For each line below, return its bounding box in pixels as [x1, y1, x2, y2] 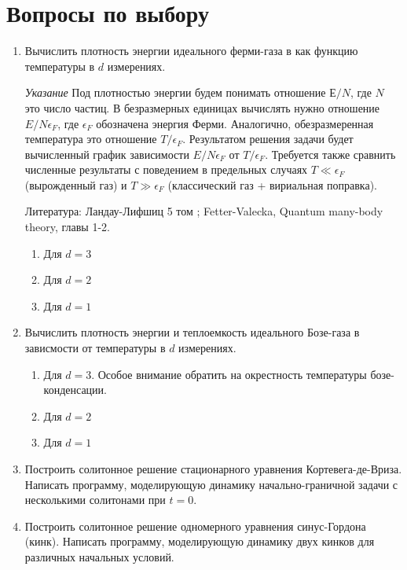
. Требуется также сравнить [265, 145, 396, 162]
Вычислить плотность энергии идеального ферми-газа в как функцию [24, 42, 358, 59]
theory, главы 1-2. [24, 219, 110, 235]
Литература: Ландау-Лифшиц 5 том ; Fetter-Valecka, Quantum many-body [24, 203, 383, 219]
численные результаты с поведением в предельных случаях [24, 161, 308, 178]
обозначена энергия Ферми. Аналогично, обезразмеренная [96, 115, 374, 131]
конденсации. [43, 381, 107, 398]
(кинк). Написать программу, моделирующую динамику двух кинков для [24, 533, 375, 550]
